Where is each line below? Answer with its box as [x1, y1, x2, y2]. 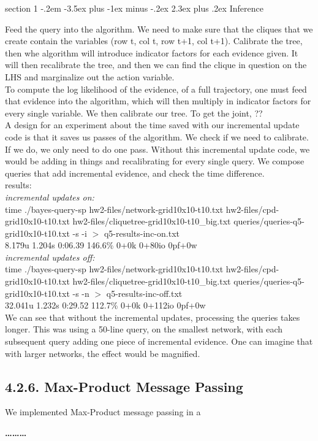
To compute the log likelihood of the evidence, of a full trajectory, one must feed [5, 82, 307, 95]
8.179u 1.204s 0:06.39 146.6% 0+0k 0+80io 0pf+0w [5, 239, 197, 251]
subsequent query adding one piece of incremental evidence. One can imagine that [5, 335, 313, 348]
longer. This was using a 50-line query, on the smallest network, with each [5, 323, 283, 336]
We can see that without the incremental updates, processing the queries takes [5, 310, 300, 323]
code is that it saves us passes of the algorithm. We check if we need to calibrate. [5, 130, 309, 143]
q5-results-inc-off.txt [106, 286, 183, 299]
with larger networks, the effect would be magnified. [5, 347, 200, 359]
